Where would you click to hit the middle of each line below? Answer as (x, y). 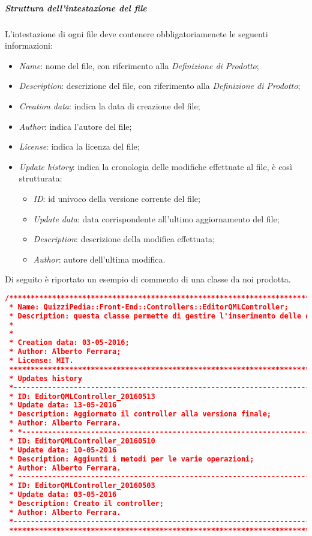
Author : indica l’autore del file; (75, 126)
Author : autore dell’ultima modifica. (99, 259)
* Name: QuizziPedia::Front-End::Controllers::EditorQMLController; (149, 307)
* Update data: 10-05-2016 (63, 450)
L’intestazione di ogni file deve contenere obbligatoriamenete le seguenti (136, 33)
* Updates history (46, 378)
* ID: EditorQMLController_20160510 (82, 441)
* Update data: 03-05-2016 (63, 495)
